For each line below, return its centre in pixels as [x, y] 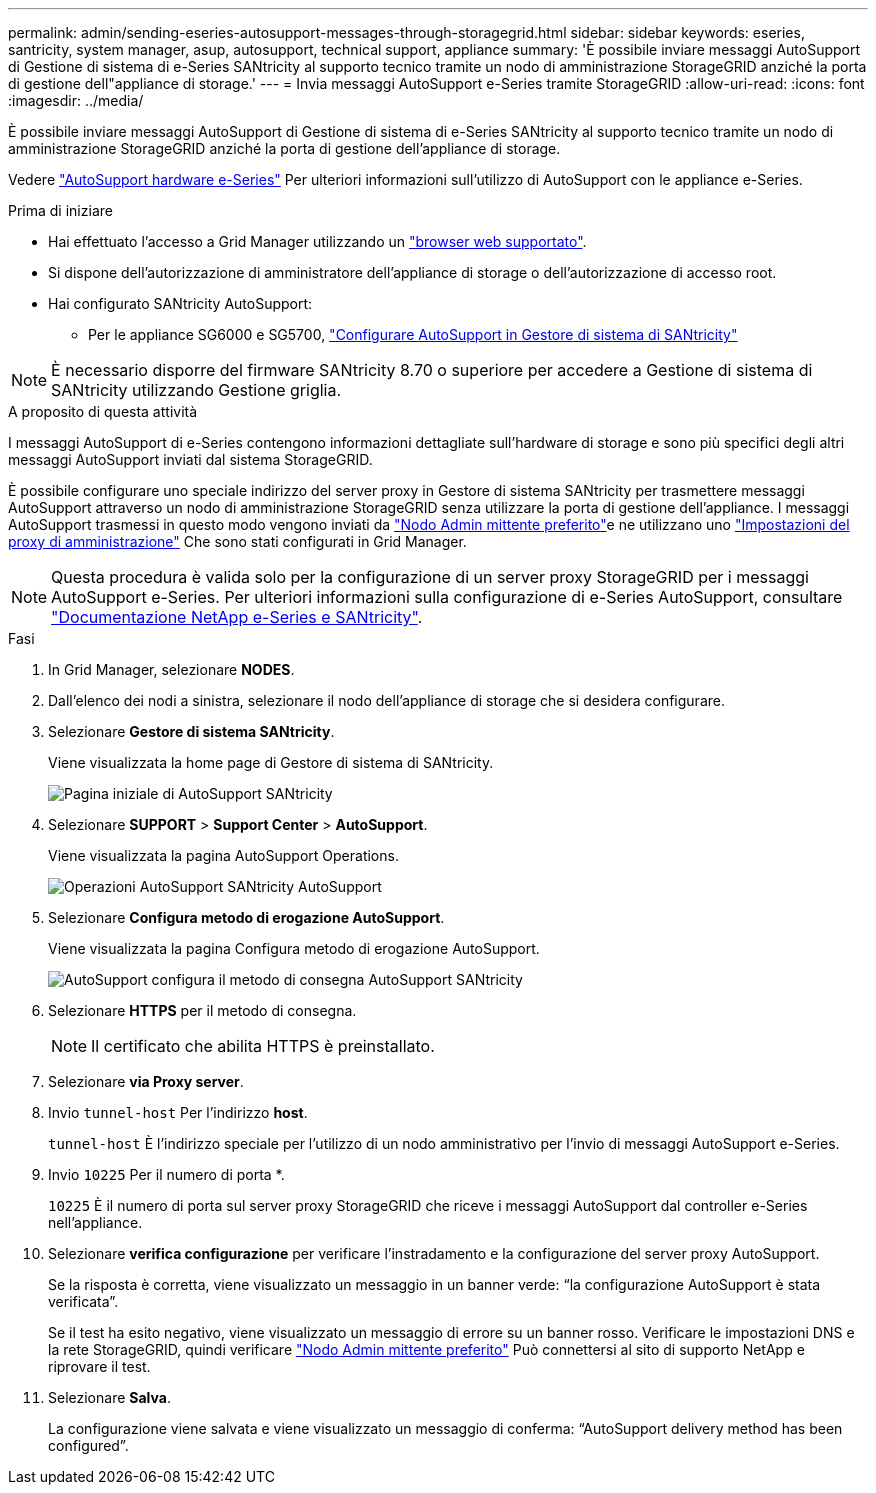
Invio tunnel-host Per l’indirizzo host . [178, 1112]
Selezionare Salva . [109, 1397]
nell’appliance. [95, 1222]
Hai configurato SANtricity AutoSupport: [180, 303]
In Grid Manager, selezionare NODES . [171, 669]
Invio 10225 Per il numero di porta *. [166, 1174]
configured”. [88, 1445]
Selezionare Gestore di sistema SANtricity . [191, 731]
